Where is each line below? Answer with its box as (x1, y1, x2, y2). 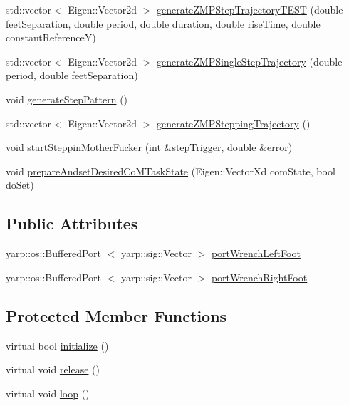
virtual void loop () (6, 385, 90, 400)
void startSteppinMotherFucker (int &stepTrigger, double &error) (6, 140, 293, 155)
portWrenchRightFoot (211, 269, 308, 284)
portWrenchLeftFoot (211, 246, 301, 261)
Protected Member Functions (6, 304, 227, 326)
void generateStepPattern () (6, 91, 128, 106)
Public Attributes (6, 212, 138, 234)
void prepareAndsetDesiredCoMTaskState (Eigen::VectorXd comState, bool (6, 163, 335, 178)
